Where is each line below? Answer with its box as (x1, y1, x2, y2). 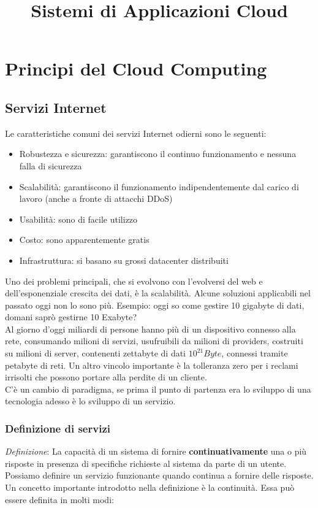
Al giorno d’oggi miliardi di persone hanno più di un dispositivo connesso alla (5, 322, 296, 335)
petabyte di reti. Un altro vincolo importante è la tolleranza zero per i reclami (5, 358, 298, 371)
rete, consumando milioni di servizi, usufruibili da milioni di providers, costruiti (5, 334, 303, 347)
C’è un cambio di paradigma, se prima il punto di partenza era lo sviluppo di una (5, 382, 311, 395)
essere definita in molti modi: (5, 493, 114, 506)
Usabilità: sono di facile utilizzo (19, 212, 138, 225)
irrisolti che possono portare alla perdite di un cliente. (5, 371, 207, 383)
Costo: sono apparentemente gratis (19, 233, 150, 246)
